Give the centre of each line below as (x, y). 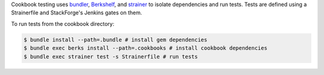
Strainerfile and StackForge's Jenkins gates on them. (76, 13)
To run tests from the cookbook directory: (63, 23)
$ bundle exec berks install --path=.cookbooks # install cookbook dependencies (145, 48)
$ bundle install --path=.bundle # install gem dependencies (115, 40)
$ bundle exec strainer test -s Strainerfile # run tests (111, 56)
